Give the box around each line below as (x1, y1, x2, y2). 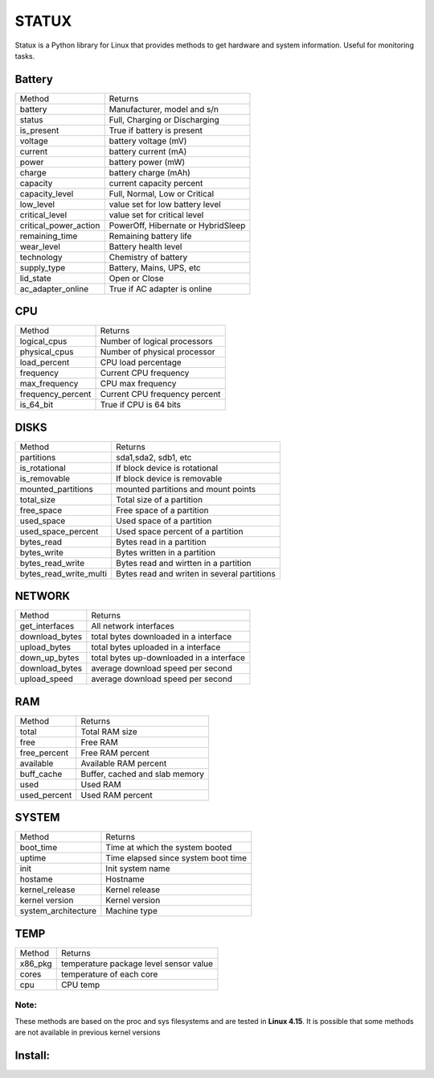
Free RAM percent (80, 747, 150, 758)
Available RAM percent (80, 758, 167, 769)
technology (19, 251, 63, 262)
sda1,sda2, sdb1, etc (116, 452, 192, 463)
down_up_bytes (19, 652, 80, 663)
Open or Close (108, 272, 164, 283)
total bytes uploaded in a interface (91, 642, 221, 653)
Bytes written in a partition (116, 547, 216, 558)
